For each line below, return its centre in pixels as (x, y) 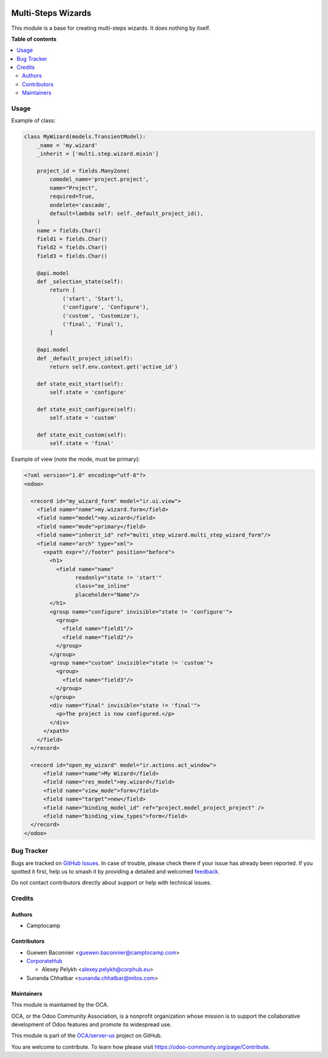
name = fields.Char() (69, 230)
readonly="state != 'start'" (118, 578)
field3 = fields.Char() (72, 256)
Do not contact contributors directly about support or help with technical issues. (111, 883)
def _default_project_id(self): (85, 358)
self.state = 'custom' (84, 418)
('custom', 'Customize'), (101, 316)
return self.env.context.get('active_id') (114, 366)
